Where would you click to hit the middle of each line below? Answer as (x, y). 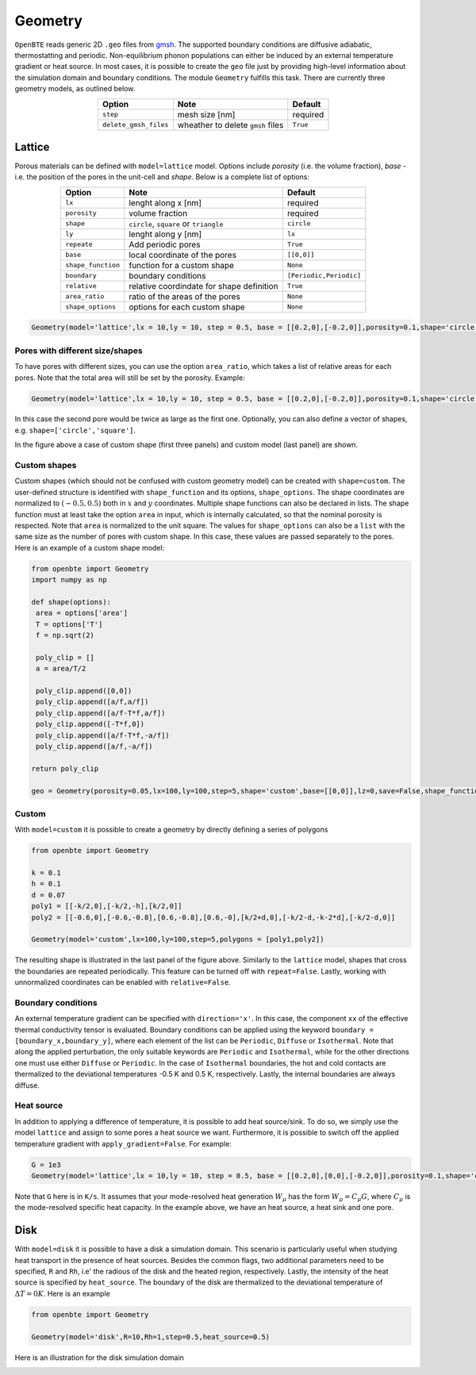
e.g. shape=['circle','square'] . (75, 430)
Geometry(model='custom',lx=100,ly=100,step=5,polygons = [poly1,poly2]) (178, 939)
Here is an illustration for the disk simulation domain (99, 1358)
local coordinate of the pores (182, 255)
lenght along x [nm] (165, 202)
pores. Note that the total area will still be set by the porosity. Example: (130, 378)
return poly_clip (65, 768)
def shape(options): (71, 602)
